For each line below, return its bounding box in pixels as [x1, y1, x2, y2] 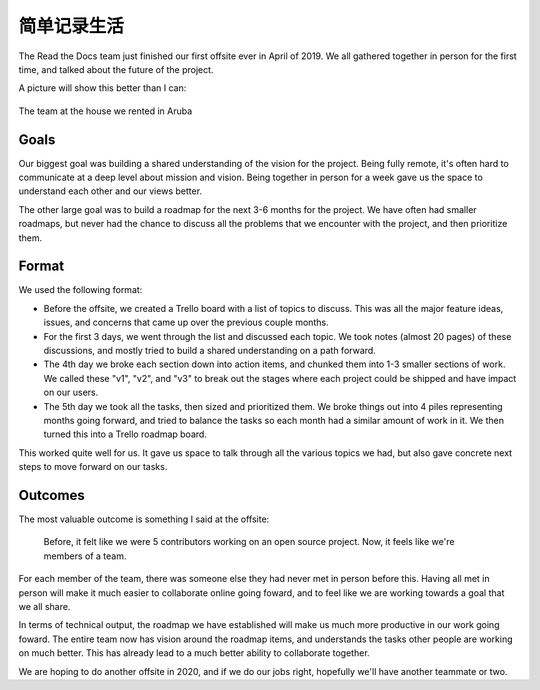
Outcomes [18, 486, 85, 504]
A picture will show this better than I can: [18, 82, 187, 94]
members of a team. [43, 550, 127, 562]
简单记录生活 [18, 15, 125, 37]
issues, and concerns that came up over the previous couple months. [43, 316, 329, 329]
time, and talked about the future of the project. [18, 63, 214, 75]
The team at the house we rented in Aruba [18, 105, 193, 117]
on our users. [43, 386, 99, 399]
